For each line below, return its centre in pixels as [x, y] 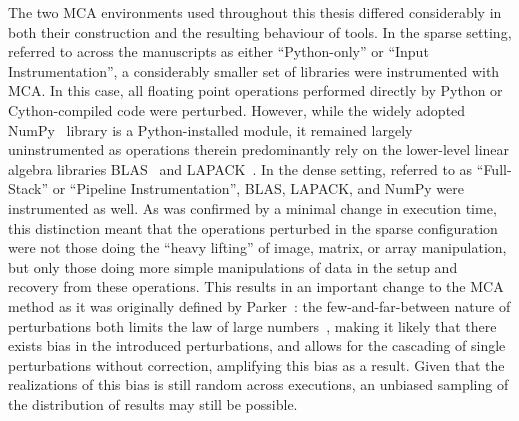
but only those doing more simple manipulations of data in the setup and [233, 266]
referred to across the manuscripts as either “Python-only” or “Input [218, 51]
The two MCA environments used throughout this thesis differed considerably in [255, 12]
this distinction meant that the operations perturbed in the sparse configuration [253, 227]
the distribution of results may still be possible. [153, 403]
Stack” [28, 188]
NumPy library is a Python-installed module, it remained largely [210, 129]
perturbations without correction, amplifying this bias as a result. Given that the [256, 364]
